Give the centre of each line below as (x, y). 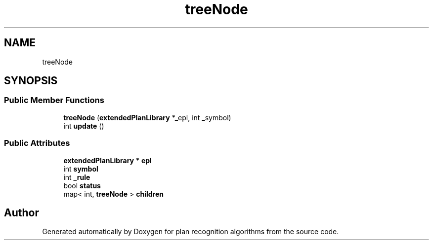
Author (22, 212)
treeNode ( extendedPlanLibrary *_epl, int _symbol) (147, 117)
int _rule (77, 177)
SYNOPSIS (31, 81)
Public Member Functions (54, 100)
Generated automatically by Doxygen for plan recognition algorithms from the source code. (191, 232)
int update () (84, 126)
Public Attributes (37, 143)
